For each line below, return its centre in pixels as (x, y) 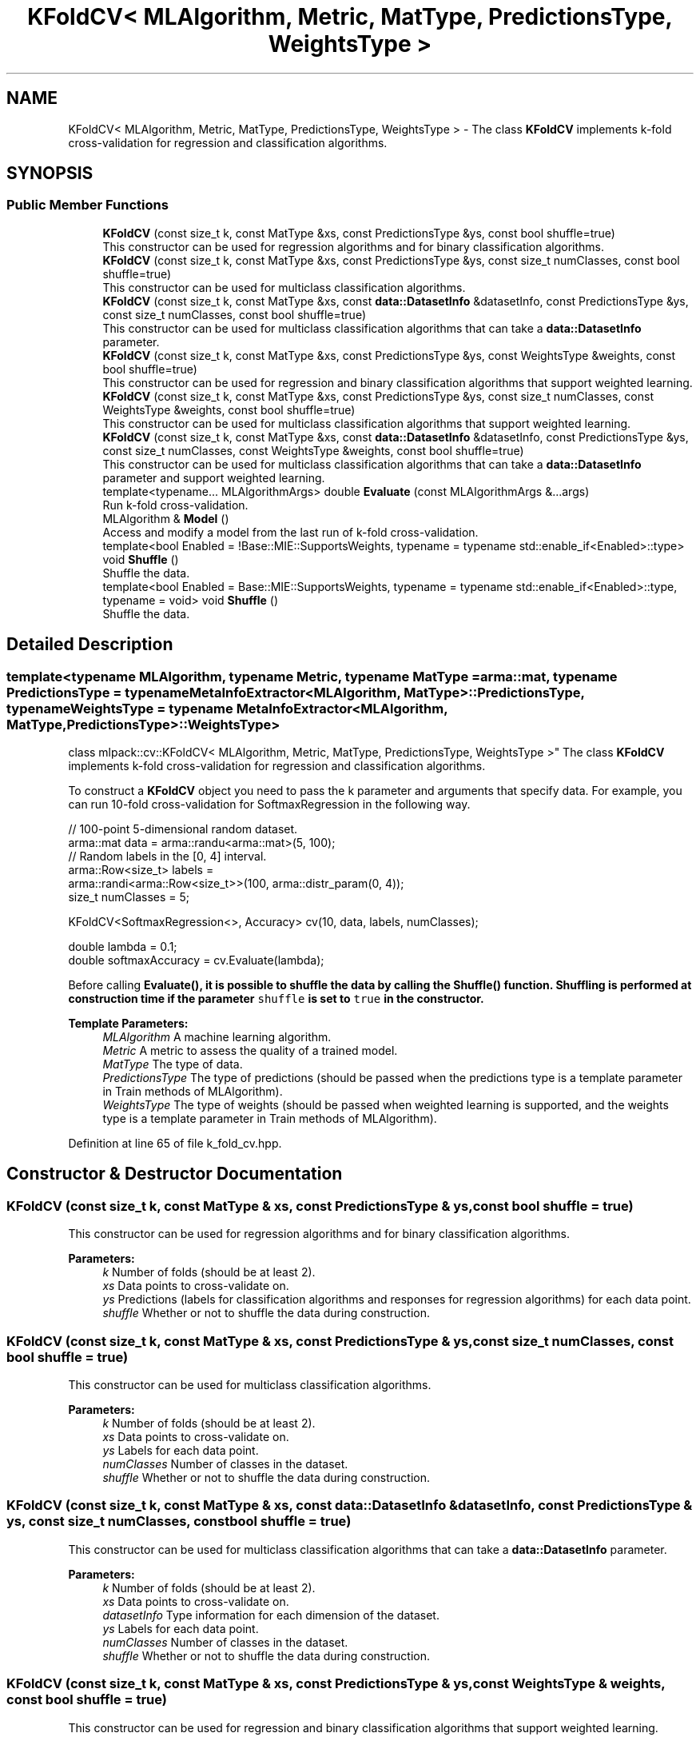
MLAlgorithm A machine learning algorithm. (217, 1037)
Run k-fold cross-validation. (175, 505)
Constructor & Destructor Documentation (175, 1174)
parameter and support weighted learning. (214, 477)
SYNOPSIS (50, 174)
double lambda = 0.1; (123, 947)
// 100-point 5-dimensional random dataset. (183, 829)
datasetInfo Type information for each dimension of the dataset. (271, 1615)
